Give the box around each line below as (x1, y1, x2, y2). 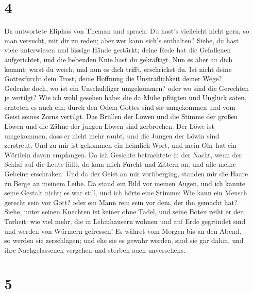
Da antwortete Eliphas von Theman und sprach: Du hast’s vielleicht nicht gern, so (4, 26, 249, 36)
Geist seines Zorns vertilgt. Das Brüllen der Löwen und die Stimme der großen (4, 111, 238, 121)
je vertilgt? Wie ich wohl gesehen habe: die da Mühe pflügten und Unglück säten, (4, 92, 247, 103)
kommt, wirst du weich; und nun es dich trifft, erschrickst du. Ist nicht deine (4, 64, 232, 74)
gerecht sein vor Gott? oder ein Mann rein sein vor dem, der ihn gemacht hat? (4, 197, 237, 207)
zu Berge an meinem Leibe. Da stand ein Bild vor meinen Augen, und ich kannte (4, 178, 245, 188)
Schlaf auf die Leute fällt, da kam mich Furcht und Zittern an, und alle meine (4, 159, 236, 169)
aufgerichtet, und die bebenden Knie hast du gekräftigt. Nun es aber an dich (4, 54, 233, 64)
